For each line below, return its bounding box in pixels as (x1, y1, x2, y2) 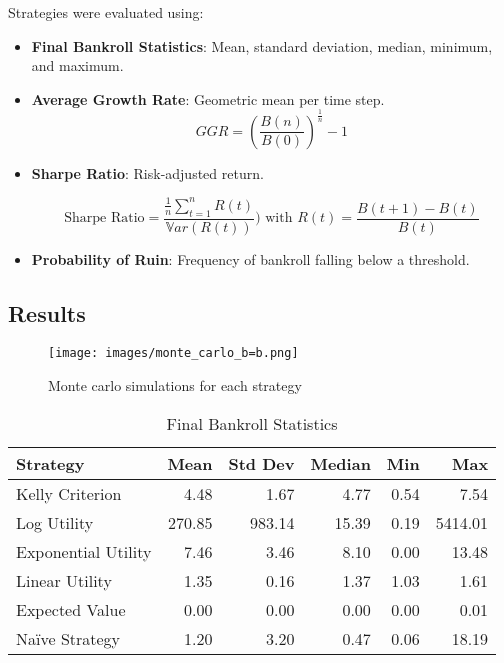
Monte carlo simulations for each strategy (48, 375, 302, 396)
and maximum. (31, 55, 124, 76)
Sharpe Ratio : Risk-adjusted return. (31, 162, 264, 183)
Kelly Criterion (16, 481, 122, 505)
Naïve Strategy (16, 626, 121, 650)
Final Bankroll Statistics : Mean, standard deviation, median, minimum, (31, 35, 493, 56)
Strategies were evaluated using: (8, 2, 204, 22)
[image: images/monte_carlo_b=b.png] (48, 346, 299, 361)
